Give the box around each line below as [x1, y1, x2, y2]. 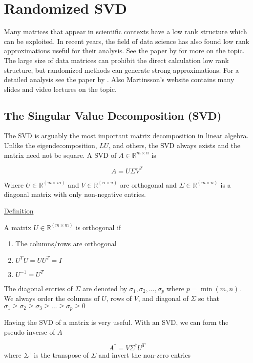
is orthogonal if [76, 222, 121, 232]
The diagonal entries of [4, 283, 73, 293]
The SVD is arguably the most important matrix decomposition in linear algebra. [4, 130, 249, 141]
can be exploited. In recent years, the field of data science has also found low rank [4, 36, 250, 46]
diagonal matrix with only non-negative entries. [4, 189, 146, 199]
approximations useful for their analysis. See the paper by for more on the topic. [4, 45, 245, 56]
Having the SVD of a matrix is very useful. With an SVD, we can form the [4, 317, 229, 327]
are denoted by [83, 283, 127, 293]
